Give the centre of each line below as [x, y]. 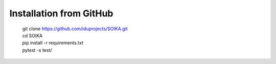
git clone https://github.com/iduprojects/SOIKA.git [75, 29]
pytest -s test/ [37, 50]
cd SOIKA [32, 35]
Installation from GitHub [61, 13]
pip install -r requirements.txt [53, 43]
